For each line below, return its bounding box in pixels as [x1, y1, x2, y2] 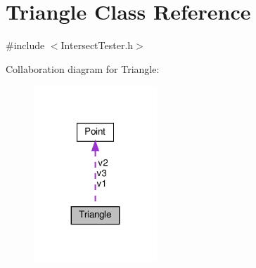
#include [6, 38, 45, 53]
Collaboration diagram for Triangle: [6, 61, 160, 76]
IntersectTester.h [60, 38, 134, 53]
